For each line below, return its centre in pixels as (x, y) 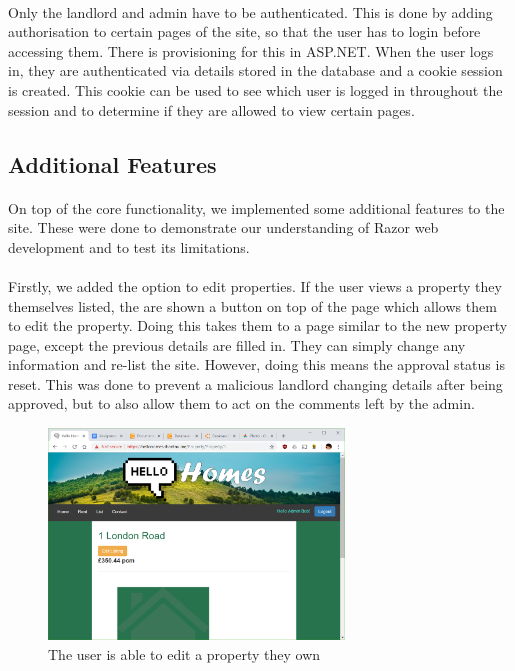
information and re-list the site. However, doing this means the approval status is (256, 364)
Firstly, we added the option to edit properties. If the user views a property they (255, 285)
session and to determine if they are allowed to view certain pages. (211, 109)
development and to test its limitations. (129, 246)
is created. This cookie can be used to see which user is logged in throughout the (255, 89)
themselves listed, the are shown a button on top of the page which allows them (252, 305)
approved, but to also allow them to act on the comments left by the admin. (241, 403)
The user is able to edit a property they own (184, 654)
